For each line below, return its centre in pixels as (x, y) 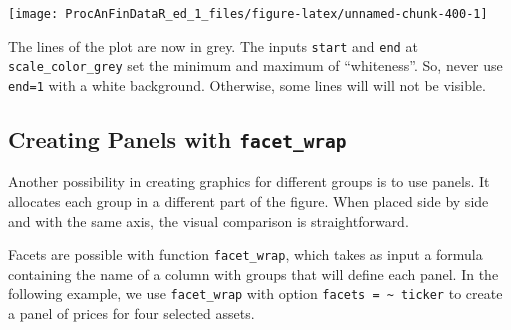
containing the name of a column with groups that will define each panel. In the (253, 273)
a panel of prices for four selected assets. (131, 313)
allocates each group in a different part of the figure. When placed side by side (248, 201)
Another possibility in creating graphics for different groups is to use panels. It (249, 181)
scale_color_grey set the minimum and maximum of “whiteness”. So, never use (255, 65)
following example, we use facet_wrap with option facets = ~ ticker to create (255, 293)
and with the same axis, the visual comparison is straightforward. (208, 220)
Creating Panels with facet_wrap (177, 139)
